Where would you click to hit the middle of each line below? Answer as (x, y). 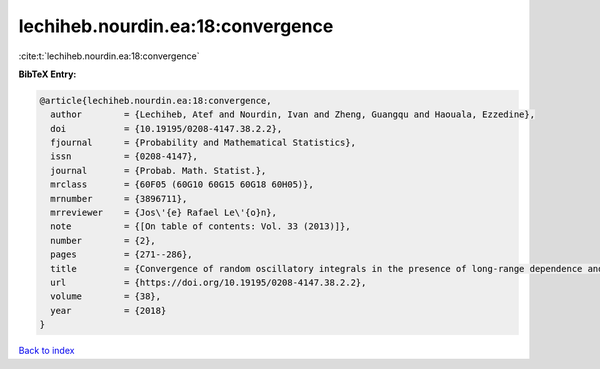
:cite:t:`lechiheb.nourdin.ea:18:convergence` (109, 56)
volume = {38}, (106, 296)
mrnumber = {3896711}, (119, 198)
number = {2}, (103, 240)
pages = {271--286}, (122, 254)
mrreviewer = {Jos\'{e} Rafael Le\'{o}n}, (163, 213)
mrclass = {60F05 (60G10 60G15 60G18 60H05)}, (182, 184)
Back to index (46, 351)
